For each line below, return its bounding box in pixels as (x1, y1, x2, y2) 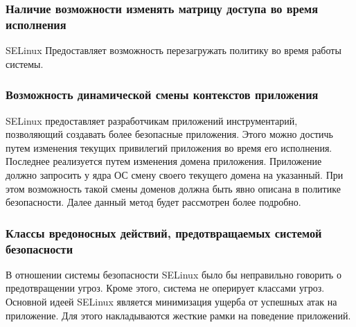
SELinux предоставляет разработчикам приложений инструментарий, (6, 113, 298, 127)
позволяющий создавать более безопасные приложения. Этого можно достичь (6, 127, 334, 141)
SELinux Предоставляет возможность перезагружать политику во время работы (6, 43, 341, 58)
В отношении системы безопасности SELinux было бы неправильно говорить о (6, 267, 341, 281)
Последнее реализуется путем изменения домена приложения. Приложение (6, 154, 322, 168)
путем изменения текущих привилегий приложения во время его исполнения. (6, 140, 332, 154)
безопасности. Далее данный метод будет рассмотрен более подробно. (6, 195, 301, 209)
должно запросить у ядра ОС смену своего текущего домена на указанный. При (6, 167, 344, 182)
